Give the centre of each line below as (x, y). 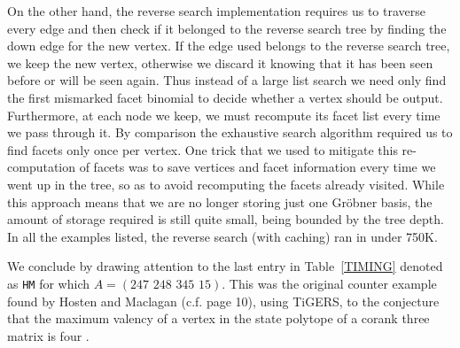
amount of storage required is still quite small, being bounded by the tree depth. (226, 219)
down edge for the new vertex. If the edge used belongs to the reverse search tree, (229, 46)
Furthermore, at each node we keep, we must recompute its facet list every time (224, 115)
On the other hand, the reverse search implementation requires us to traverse (216, 11)
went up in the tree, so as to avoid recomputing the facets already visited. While (226, 184)
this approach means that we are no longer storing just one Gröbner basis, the (220, 201)
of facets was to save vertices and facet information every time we (257, 167)
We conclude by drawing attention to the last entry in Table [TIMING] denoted (225, 266)
